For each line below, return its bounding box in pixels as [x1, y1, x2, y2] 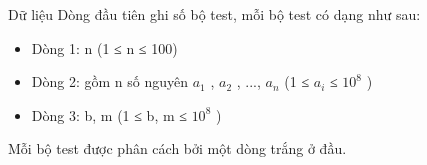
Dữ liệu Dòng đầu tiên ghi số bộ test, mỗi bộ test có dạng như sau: [8, 4, 421, 24]
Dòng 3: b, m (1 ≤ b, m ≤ [31, 104, 187, 125]
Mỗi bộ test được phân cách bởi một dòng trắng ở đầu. [8, 138, 347, 159]
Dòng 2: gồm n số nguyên [31, 71, 189, 92]
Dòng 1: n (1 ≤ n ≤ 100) [31, 37, 178, 58]
